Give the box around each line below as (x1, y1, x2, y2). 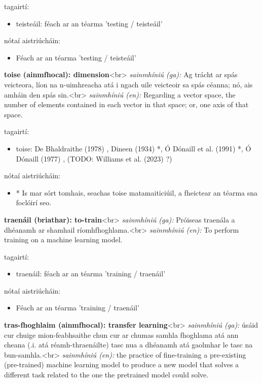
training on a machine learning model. (4, 234, 123, 245)
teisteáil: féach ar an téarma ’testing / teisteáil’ (16, 18, 163, 28)
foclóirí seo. (16, 197, 52, 208)
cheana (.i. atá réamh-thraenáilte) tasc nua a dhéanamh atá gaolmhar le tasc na (4, 339, 253, 350)
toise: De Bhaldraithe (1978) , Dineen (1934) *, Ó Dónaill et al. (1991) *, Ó (16, 143, 251, 153)
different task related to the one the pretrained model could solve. (4, 369, 209, 380)
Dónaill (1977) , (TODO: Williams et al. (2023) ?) (16, 153, 172, 164)
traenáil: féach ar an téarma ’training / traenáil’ (16, 268, 166, 279)
